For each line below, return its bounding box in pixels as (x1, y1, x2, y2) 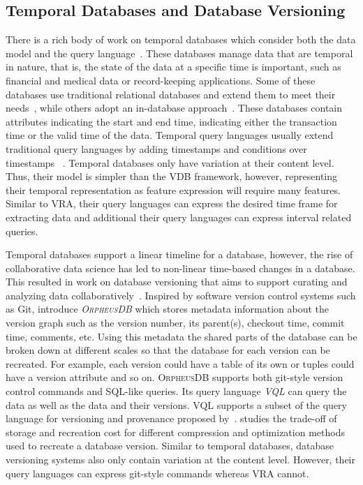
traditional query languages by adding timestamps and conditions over (6, 141, 307, 156)
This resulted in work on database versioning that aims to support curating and (6, 274, 348, 289)
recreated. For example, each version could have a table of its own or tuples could (6, 356, 355, 371)
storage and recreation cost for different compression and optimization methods (6, 424, 345, 439)
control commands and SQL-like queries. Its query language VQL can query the (6, 384, 347, 398)
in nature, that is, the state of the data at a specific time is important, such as (6, 59, 341, 74)
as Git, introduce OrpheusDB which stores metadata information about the (6, 301, 329, 316)
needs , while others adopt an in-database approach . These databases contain (6, 100, 343, 115)
